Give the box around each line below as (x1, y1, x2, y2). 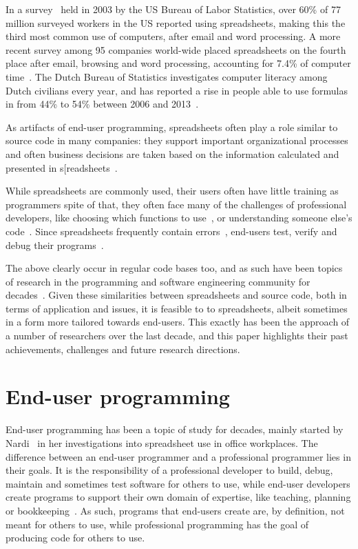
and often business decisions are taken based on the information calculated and (6, 146, 339, 161)
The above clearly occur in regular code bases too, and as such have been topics (6, 261, 343, 275)
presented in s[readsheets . (6, 160, 118, 174)
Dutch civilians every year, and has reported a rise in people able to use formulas (6, 83, 348, 97)
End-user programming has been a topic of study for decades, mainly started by (6, 422, 344, 437)
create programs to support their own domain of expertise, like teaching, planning (6, 490, 351, 504)
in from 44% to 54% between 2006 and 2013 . (6, 97, 199, 111)
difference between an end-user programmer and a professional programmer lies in (6, 449, 351, 463)
